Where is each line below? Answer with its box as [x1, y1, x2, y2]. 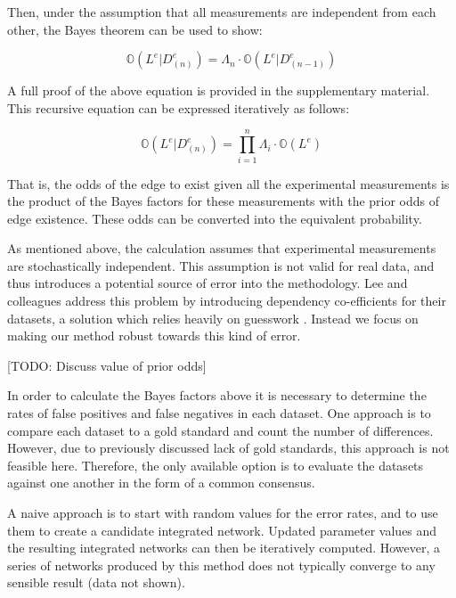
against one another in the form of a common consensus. [7, 473, 315, 492]
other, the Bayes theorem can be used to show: [7, 20, 263, 38]
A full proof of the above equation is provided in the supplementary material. [7, 81, 430, 100]
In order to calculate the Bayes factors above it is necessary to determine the [7, 386, 427, 405]
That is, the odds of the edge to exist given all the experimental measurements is [7, 174, 450, 193]
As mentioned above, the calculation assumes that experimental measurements [7, 239, 436, 258]
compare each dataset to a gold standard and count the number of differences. [7, 421, 434, 439]
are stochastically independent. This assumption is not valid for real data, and [7, 256, 435, 274]
